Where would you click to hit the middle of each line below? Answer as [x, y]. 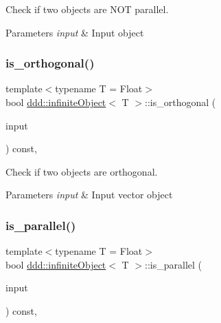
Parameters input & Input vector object [89, 195]
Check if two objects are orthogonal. [82, 171]
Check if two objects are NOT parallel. [87, 9]
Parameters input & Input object [75, 32]
